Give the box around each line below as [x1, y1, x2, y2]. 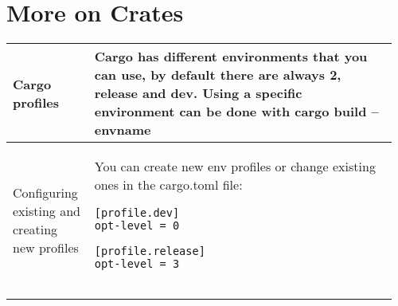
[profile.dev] [94, 206, 180, 220]
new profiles [13, 238, 79, 257]
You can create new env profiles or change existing [94, 157, 376, 176]
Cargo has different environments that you [94, 47, 368, 66]
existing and [13, 202, 80, 221]
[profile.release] [94, 245, 205, 258]
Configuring [13, 183, 78, 202]
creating [13, 220, 58, 239]
